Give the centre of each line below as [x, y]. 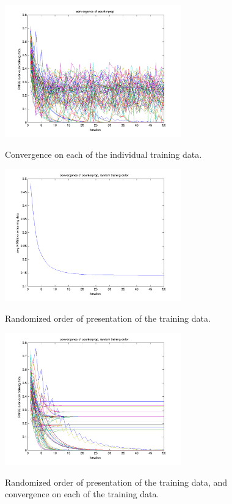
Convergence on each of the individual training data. [103, 154]
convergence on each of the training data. [82, 494]
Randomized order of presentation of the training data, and [116, 482]
